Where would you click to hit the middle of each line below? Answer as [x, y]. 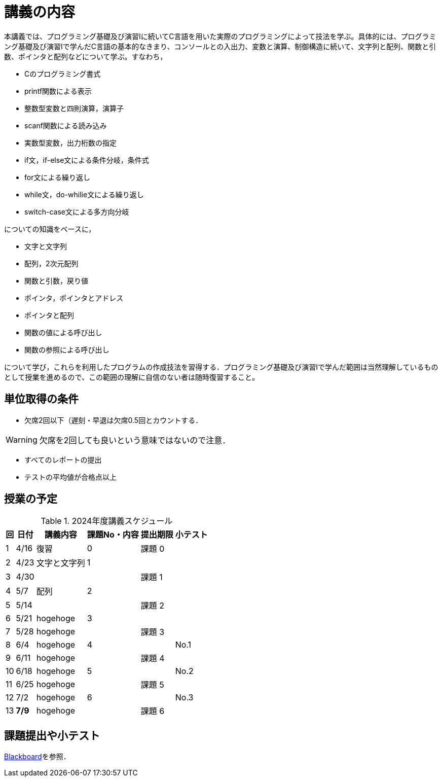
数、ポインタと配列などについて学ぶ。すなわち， [86, 56]
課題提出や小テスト [52, 735]
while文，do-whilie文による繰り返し [84, 194]
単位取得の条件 [41, 399]
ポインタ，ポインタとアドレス [74, 298]
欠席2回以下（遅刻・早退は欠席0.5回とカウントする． [114, 420]
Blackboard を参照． [37, 757]
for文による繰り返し [58, 177]
